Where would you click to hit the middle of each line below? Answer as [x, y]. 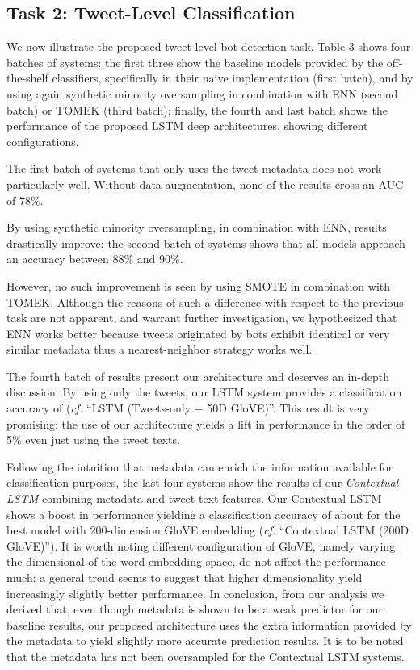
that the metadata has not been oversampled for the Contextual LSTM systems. [206, 656]
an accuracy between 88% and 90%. [95, 259]
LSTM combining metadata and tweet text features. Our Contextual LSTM [194, 498]
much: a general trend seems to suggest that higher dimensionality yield [185, 578]
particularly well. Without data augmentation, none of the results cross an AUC [205, 184]
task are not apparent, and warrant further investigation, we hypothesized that [202, 318]
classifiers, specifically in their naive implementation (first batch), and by [233, 78]
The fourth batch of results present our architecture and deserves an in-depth [198, 376]
